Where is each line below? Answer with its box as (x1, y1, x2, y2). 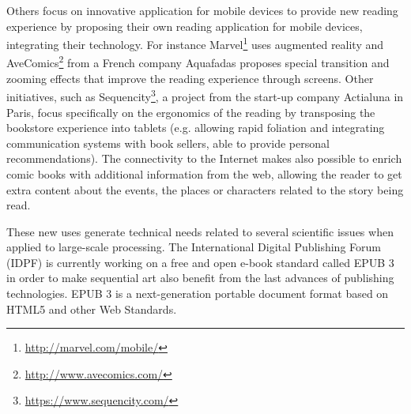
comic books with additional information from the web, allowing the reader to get (6, 165, 402, 182)
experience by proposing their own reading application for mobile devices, (6, 17, 363, 34)
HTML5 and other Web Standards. (6, 300, 177, 317)
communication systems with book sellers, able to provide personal (6, 134, 330, 151)
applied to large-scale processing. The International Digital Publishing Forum (6, 239, 381, 255)
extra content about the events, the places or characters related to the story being (6, 181, 404, 198)
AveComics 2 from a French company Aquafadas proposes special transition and (6, 52, 390, 71)
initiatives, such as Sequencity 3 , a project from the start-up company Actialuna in (6, 86, 404, 104)
